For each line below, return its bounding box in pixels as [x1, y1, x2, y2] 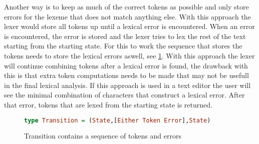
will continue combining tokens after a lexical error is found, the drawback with [4, 60, 248, 70]
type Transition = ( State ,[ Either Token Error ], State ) [24, 116, 211, 124]
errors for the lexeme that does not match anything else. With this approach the [4, 11, 251, 21]
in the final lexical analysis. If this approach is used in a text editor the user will [4, 79, 251, 90]
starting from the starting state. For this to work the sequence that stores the [4, 40, 242, 51]
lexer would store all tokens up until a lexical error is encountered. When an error [4, 21, 255, 31]
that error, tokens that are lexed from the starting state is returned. [4, 99, 212, 109]
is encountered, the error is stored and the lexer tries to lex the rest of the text [4, 30, 246, 41]
